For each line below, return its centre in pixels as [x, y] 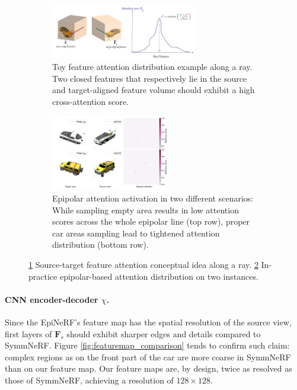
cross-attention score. [91, 102]
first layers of [28, 333]
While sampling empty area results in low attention [146, 210]
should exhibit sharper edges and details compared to [164, 333]
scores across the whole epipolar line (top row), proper [151, 221]
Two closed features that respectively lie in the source [150, 78]
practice [43, 276]
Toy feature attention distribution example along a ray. [152, 67]
